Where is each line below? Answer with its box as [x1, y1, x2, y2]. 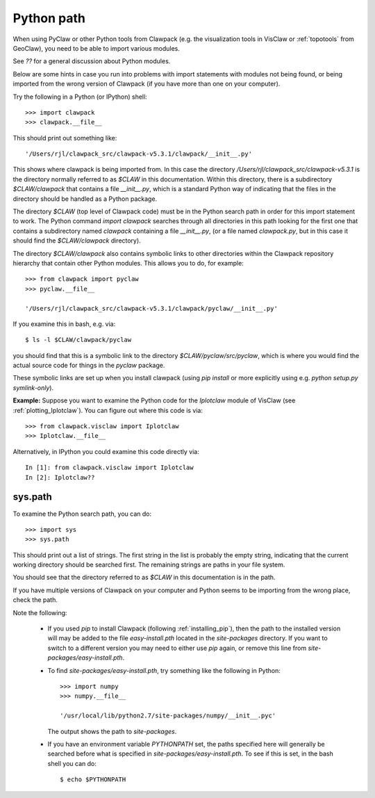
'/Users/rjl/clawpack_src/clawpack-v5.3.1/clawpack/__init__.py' [25, 150, 253, 158]
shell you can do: [47, 759, 97, 767]
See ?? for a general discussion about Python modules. [12, 57, 171, 65]
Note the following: [12, 608, 67, 617]
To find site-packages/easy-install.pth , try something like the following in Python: [47, 666, 281, 674]
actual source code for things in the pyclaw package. [12, 361, 165, 370]
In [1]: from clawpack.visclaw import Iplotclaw [25, 464, 194, 472]
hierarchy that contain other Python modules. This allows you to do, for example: [12, 259, 244, 267]
